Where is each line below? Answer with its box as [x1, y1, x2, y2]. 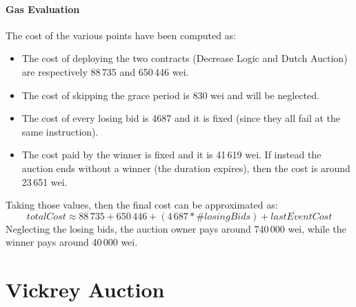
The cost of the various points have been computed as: [6, 28, 236, 42]
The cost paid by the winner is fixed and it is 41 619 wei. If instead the [21, 147, 322, 162]
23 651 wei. [21, 174, 68, 189]
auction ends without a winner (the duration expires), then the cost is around [21, 160, 350, 175]
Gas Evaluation [6, 1, 80, 16]
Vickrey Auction [6, 275, 165, 304]
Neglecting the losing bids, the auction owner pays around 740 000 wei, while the [6, 221, 346, 235]
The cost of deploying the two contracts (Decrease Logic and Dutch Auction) [21, 51, 348, 65]
